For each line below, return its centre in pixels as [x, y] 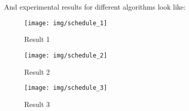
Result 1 [37, 39]
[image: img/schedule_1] [66, 23]
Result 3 [37, 104]
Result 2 [37, 71]
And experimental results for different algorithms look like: [95, 7]
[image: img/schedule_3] [66, 88]
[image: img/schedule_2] [66, 55]
